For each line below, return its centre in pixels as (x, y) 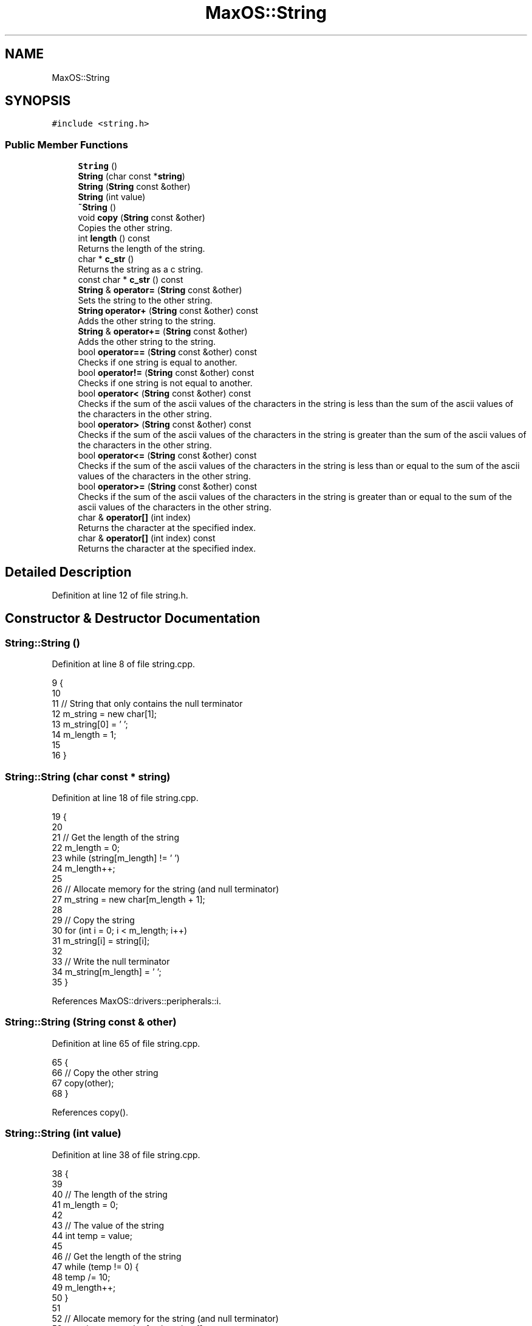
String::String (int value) (63, 1133)
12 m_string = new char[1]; (104, 714)
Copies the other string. (125, 228)
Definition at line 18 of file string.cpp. (125, 798)
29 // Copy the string (93, 920)
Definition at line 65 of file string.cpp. (126, 1043)
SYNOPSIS (38, 101)
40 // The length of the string (110, 1194)
